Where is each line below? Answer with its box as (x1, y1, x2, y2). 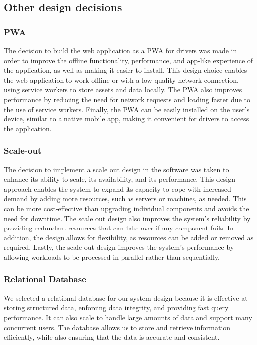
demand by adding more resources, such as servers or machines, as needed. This (4, 193, 247, 204)
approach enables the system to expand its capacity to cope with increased (4, 183, 231, 194)
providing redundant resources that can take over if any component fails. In (4, 223, 234, 233)
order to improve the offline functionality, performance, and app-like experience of (4, 55, 253, 65)
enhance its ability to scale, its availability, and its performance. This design (4, 174, 236, 184)
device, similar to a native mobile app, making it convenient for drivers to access (4, 114, 249, 124)
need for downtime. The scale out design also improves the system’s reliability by (4, 213, 251, 223)
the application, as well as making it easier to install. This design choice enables (4, 65, 247, 75)
